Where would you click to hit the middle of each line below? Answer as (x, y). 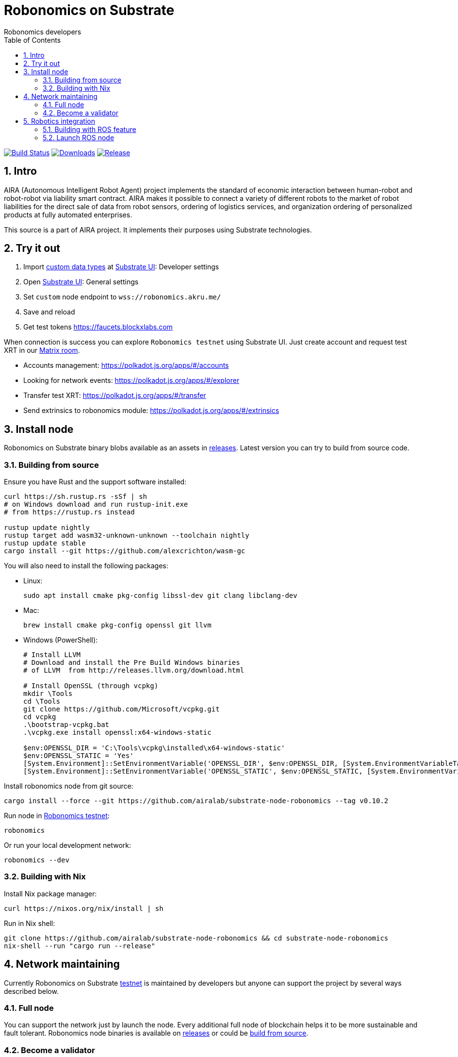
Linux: (33, 581)
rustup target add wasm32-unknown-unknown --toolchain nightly (127, 536)
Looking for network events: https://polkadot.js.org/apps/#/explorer (131, 380)
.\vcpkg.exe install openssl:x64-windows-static (117, 733)
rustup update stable (45, 543)
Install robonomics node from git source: (69, 786)
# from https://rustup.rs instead (69, 512)
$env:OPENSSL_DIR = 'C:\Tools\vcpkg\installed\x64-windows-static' (154, 748)
